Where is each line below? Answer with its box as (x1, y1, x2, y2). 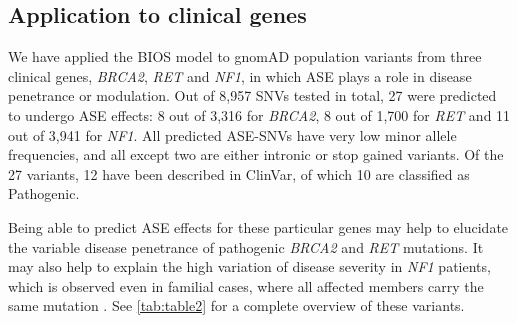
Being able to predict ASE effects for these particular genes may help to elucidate (8, 216, 509, 237)
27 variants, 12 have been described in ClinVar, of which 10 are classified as (8, 163, 470, 184)
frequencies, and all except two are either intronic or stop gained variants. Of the (8, 144, 504, 165)
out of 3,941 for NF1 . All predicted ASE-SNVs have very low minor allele (8, 124, 457, 145)
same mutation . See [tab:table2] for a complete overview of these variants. (8, 295, 465, 316)
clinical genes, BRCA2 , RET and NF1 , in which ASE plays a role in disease (8, 65, 472, 86)
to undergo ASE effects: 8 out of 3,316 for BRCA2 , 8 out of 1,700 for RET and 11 (8, 104, 511, 125)
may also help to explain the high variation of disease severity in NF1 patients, (8, 256, 491, 277)
